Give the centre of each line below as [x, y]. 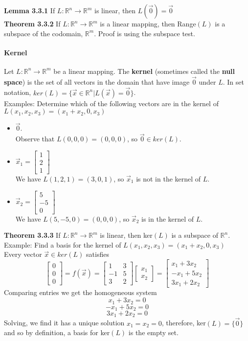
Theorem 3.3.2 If [32, 23]
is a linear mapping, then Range [148, 23]
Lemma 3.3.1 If [30, 10]
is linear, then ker [126, 235]
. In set [233, 81]
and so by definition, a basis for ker [57, 332]
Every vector [23, 254]
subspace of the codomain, [44, 33]
